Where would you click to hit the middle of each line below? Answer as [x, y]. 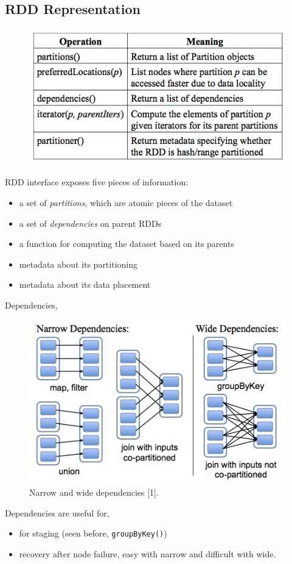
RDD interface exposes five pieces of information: [97, 182]
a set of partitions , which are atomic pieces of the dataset [126, 202]
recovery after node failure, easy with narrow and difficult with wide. [148, 553]
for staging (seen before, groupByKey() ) [93, 533]
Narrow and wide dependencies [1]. [94, 492]
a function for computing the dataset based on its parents [127, 244]
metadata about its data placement [85, 284]
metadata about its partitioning [78, 264]
